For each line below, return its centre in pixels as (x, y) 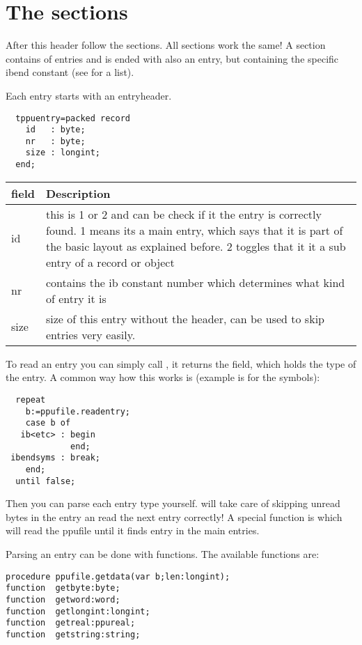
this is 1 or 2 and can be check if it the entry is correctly (183, 214)
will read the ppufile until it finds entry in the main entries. (133, 530)
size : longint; (63, 153)
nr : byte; (55, 141)
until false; (46, 481)
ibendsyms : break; (56, 458)
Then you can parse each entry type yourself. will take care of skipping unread (173, 503)
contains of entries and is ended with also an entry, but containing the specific (172, 58)
